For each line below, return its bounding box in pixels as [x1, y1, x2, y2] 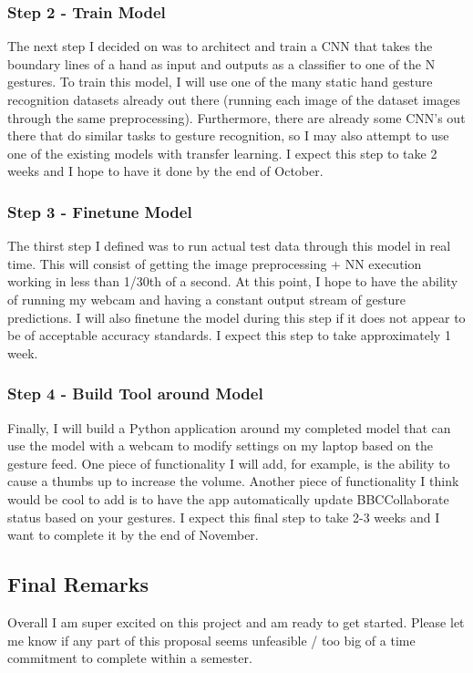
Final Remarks [7, 570, 149, 598]
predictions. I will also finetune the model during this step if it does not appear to [7, 307, 466, 326]
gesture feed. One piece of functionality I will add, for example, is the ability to [7, 453, 450, 472]
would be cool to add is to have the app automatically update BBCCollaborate [7, 489, 449, 508]
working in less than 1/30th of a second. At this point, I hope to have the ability [7, 272, 458, 291]
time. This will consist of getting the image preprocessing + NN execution [7, 254, 422, 273]
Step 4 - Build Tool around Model [7, 382, 263, 405]
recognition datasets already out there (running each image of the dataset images [7, 90, 461, 109]
